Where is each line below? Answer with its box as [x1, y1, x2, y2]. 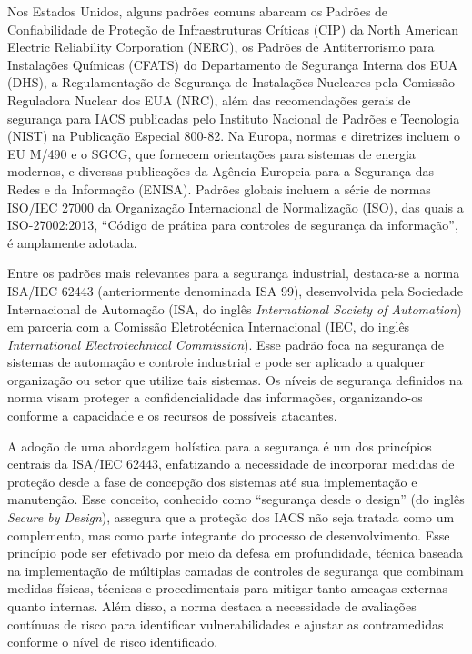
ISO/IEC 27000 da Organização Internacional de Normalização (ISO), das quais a [7, 197, 464, 216]
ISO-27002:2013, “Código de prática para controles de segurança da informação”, [7, 215, 458, 234]
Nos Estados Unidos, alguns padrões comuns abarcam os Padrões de [7, 2, 388, 20]
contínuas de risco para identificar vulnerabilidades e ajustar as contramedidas [7, 614, 444, 633]
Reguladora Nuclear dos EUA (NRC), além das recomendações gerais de [7, 90, 411, 109]
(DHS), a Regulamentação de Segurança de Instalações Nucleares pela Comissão [7, 73, 455, 92]
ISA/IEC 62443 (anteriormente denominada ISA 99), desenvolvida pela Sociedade [7, 281, 463, 300]
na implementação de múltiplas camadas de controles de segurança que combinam [7, 560, 464, 580]
